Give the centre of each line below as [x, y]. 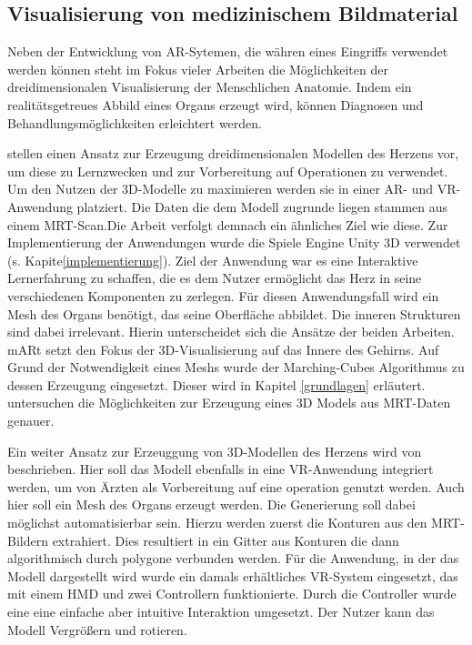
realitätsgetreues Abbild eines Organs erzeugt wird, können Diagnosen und [216, 104]
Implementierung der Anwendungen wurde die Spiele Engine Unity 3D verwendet [234, 242]
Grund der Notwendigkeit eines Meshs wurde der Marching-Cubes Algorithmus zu [236, 367]
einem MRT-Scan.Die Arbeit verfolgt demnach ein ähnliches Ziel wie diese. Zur [228, 224]
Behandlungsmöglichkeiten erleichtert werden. [135, 122]
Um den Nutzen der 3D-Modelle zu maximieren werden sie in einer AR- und [221, 189]
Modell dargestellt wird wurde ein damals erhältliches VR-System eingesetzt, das [233, 575]
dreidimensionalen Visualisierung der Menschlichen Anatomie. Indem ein [210, 87]
